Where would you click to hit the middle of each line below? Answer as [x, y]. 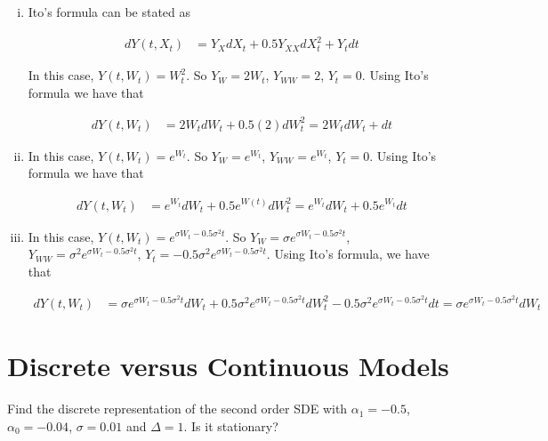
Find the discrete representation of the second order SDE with [177, 409]
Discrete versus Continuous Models [228, 366]
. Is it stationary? [231, 425]
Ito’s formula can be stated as [109, 12]
